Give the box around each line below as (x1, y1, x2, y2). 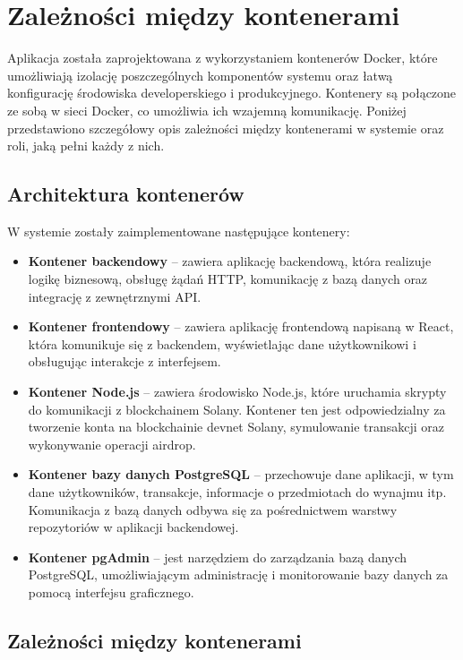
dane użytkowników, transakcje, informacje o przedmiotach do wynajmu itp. (28, 483, 447, 501)
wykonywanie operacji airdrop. (28, 434, 196, 453)
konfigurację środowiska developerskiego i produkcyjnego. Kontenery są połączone (7, 83, 457, 102)
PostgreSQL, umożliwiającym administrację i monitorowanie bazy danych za (28, 565, 449, 584)
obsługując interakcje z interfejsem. (28, 352, 221, 371)
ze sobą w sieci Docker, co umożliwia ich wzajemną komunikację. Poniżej (7, 100, 407, 119)
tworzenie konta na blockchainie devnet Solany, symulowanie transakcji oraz (28, 417, 445, 436)
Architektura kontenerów (7, 180, 244, 208)
